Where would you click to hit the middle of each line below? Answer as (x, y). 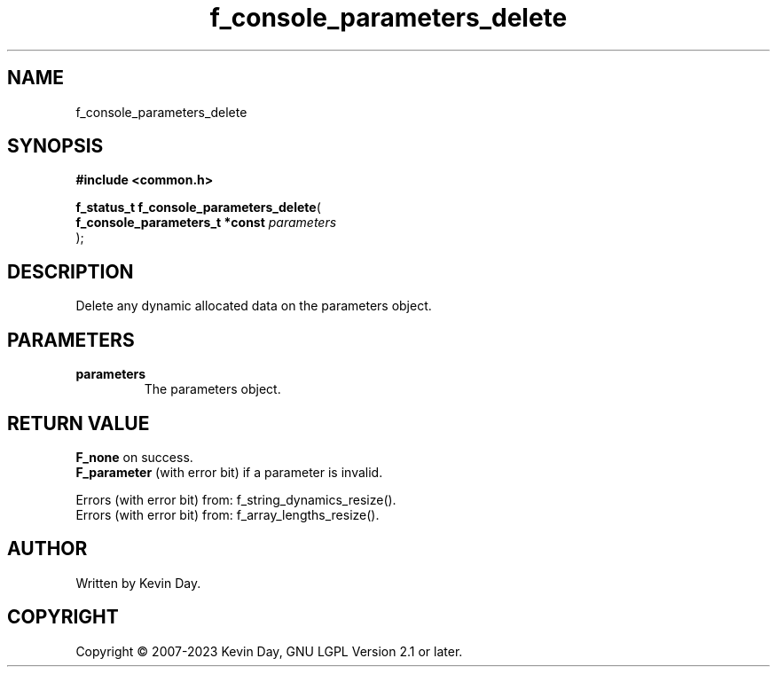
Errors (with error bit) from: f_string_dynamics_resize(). (236, 499)
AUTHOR (47, 549)
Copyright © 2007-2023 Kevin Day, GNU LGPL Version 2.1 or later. (269, 651)
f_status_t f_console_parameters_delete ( (198, 208)
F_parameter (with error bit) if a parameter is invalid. (229, 472)
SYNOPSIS (55, 146)
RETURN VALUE (78, 423)
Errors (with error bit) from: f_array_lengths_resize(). (228, 514)
